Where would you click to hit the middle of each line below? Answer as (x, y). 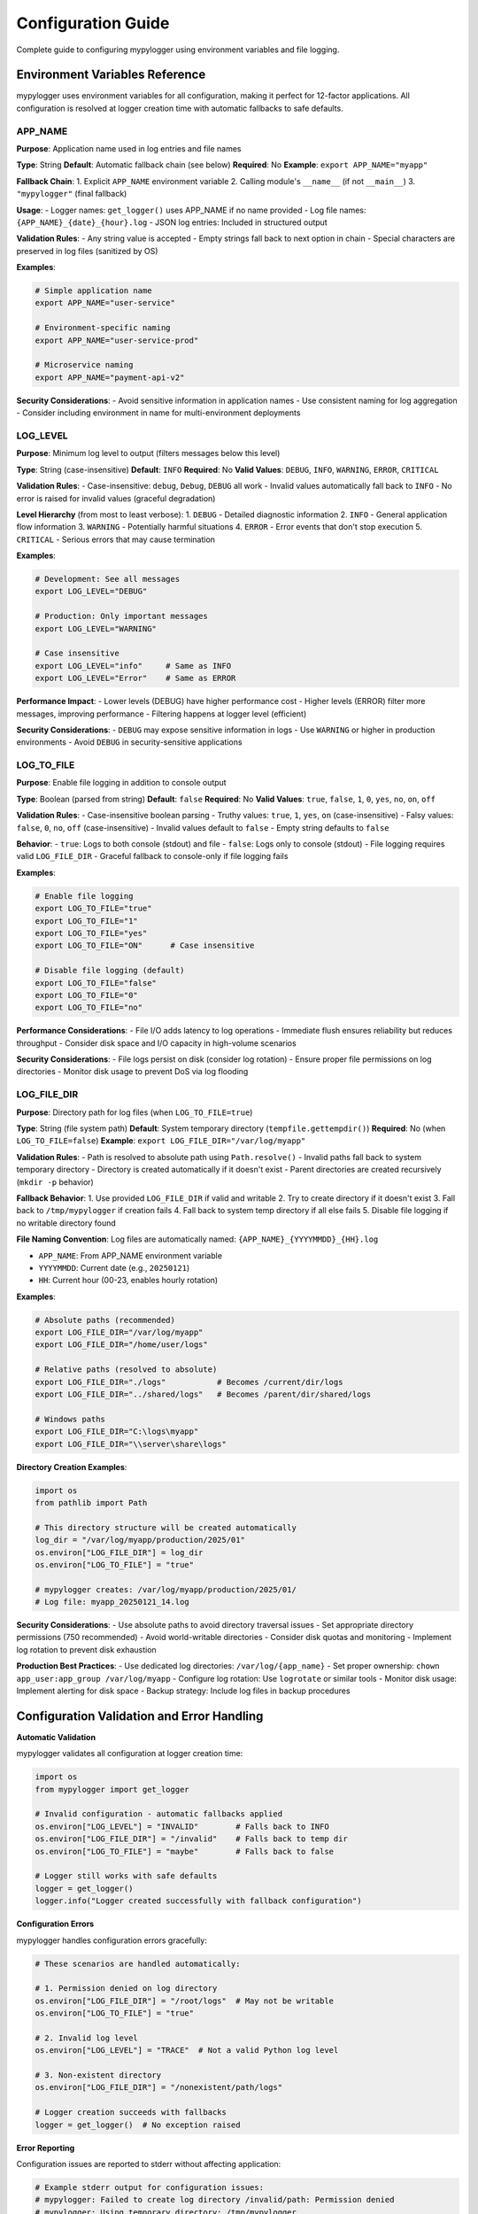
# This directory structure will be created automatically (166, 1527)
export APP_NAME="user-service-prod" (117, 340)
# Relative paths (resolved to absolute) (126, 1370)
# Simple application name (93, 291)
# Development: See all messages (108, 579)
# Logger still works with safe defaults (126, 1876)
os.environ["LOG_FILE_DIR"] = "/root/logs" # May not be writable (185, 2001)
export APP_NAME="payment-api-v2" (110, 377)
